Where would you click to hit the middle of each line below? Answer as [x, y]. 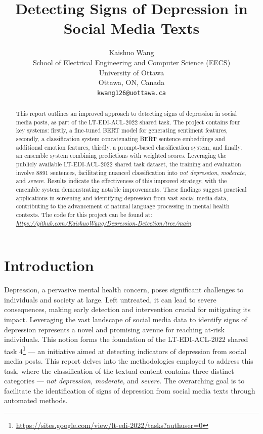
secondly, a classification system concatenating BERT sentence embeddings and [120, 139]
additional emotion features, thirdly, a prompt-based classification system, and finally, [129, 147]
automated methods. [36, 400]
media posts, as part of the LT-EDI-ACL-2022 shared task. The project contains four [128, 122]
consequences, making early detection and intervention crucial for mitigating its [127, 309]
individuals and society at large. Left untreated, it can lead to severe [110, 299]
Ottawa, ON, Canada [131, 82]
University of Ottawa [131, 72]
